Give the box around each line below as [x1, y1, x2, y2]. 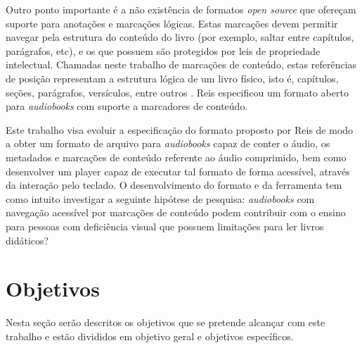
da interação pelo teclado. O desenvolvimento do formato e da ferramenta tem [6, 178, 342, 192]
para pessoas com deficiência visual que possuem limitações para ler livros [6, 218, 324, 233]
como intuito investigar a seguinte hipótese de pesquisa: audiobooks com [6, 191, 315, 206]
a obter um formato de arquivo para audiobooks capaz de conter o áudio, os [6, 136, 330, 151]
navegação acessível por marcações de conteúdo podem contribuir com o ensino [6, 205, 346, 220]
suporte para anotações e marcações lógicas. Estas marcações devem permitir [6, 15, 338, 30]
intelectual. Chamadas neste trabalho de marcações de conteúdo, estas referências [6, 57, 357, 72]
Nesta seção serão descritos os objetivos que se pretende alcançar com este [6, 315, 325, 330]
